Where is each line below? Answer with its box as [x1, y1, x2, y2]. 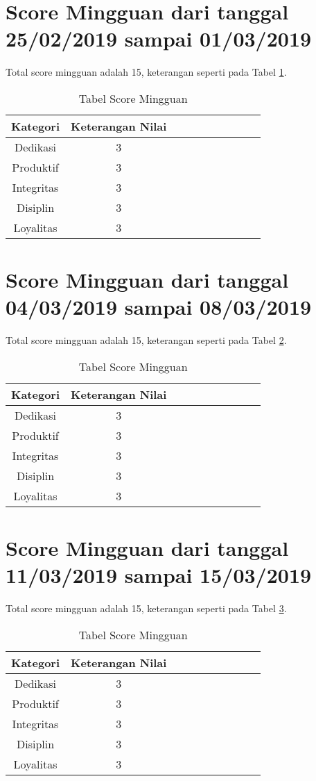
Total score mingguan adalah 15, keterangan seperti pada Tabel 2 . [6, 333, 287, 347]
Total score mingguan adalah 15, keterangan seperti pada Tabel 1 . [6, 65, 287, 79]
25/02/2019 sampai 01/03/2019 [6, 24, 312, 53]
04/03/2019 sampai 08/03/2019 [6, 293, 312, 321]
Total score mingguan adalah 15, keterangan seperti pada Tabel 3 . [6, 601, 287, 616]
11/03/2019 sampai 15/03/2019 [6, 561, 312, 589]
